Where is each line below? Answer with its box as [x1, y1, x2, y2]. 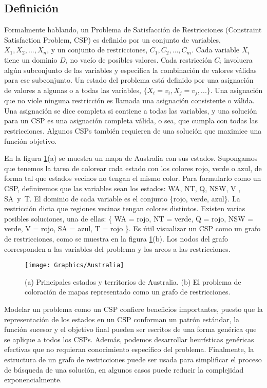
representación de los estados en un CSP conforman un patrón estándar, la [4, 313, 240, 324]
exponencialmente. [4, 374, 62, 385]
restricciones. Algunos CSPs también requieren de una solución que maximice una [4, 125, 262, 136]
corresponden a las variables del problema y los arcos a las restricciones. [4, 243, 231, 254]
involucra [224, 54, 253, 65]
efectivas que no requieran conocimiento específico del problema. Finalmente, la [4, 344, 254, 355]
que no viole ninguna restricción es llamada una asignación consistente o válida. [4, 95, 255, 106]
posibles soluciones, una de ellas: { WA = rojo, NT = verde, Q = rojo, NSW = [4, 213, 254, 224]
